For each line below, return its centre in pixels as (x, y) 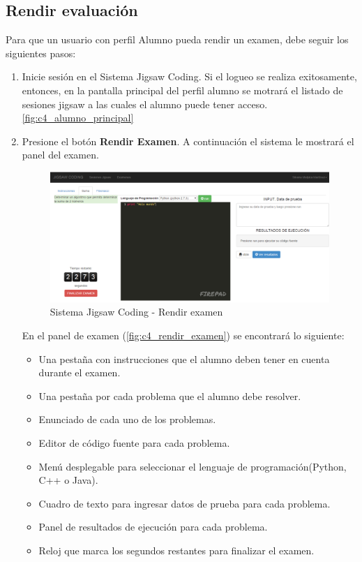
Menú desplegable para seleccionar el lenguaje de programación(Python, (193, 466)
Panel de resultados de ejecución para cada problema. (153, 527)
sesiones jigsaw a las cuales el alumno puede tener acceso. (145, 104)
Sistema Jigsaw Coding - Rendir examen (136, 312)
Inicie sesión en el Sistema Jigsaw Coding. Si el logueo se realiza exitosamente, (189, 76)
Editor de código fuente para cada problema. (134, 442)
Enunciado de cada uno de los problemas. (127, 419)
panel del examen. (60, 155)
